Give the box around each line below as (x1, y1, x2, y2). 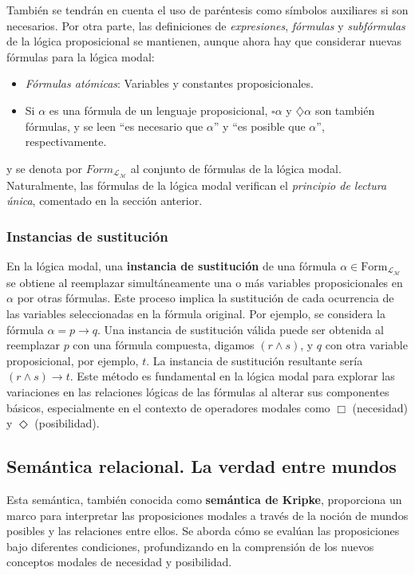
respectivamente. (25, 133, 107, 150)
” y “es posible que (213, 117, 306, 134)
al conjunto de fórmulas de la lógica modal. (130, 160, 342, 176)
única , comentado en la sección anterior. (6, 192, 203, 209)
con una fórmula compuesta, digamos (73, 337, 255, 353)
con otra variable (325, 337, 408, 353)
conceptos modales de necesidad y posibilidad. (6, 553, 232, 570)
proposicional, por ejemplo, (6, 352, 139, 368)
